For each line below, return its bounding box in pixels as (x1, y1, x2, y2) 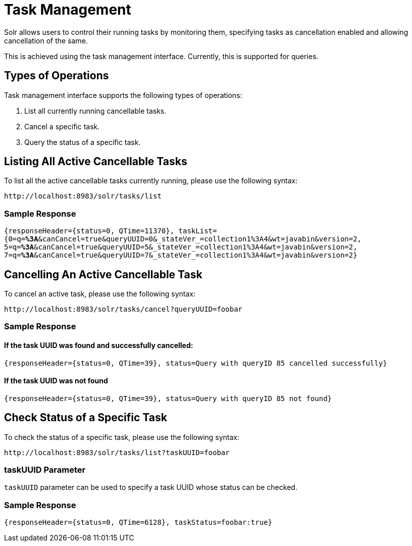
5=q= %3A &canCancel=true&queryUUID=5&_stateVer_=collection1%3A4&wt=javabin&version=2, (4, 243, 357, 252)
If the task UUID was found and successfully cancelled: (4, 341, 193, 350)
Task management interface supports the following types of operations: (4, 90, 242, 100)
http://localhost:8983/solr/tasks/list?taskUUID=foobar (4, 448, 230, 457)
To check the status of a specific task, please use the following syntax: (4, 432, 240, 441)
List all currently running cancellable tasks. (24, 106, 167, 115)
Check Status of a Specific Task (4, 411, 167, 424)
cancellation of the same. (4, 36, 88, 45)
